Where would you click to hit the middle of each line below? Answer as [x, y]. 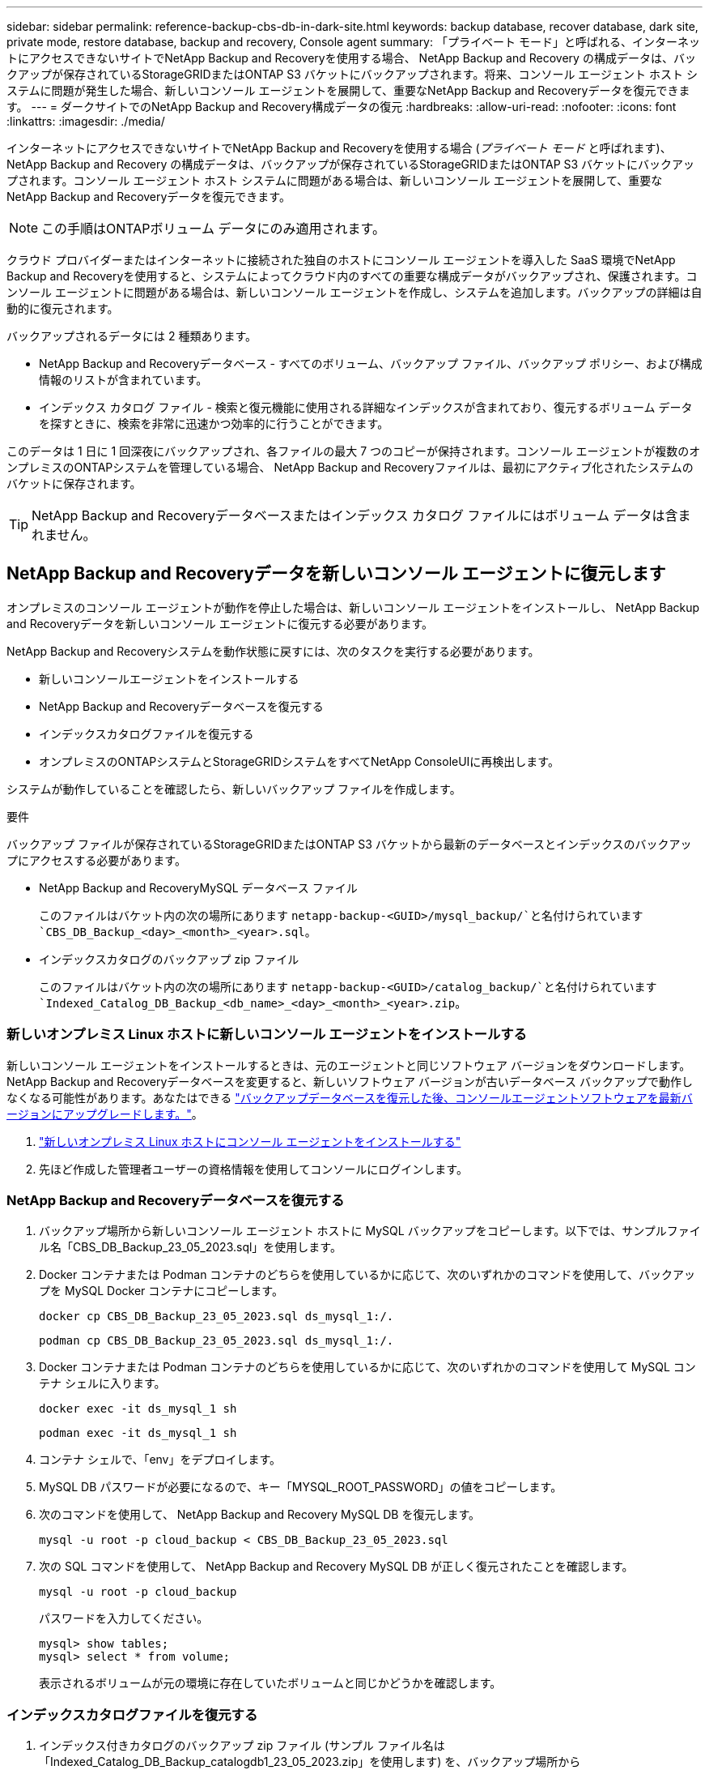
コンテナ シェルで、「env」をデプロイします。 [160, 1460]
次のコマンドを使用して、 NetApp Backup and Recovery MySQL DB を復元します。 [260, 1515]
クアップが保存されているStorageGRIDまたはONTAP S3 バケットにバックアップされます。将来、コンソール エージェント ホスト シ [352, 74]
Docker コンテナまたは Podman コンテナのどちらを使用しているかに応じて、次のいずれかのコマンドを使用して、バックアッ [367, 1275]
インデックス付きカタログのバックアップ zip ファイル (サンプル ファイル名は [242, 1746]
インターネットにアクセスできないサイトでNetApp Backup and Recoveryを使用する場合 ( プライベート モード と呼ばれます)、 [339, 148]
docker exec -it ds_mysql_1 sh [138, 1409]
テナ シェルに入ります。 [102, 1383]
